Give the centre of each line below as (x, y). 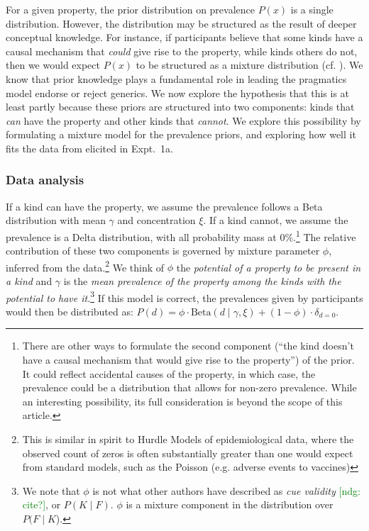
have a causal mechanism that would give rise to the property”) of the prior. (188, 360)
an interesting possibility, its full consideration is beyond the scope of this (182, 401)
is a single (312, 9)
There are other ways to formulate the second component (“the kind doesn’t (188, 346)
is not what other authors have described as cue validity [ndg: (226, 490)
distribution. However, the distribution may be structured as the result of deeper (181, 23)
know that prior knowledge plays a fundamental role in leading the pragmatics (176, 78)
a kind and (29, 281)
